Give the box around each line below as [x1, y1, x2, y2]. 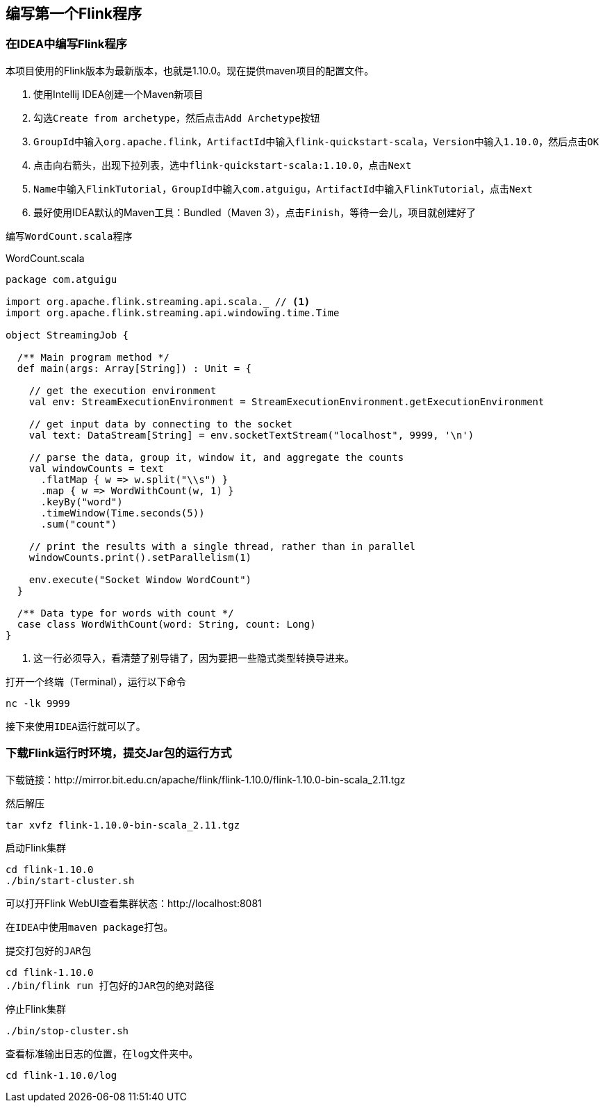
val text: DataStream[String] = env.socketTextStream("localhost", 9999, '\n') [28, 429, 474, 441]
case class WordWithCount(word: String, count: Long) [17, 618, 316, 630]
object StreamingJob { [6, 329, 129, 341]
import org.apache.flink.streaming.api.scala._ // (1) [6, 295, 310, 307]
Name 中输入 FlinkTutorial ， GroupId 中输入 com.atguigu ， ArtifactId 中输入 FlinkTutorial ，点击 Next [33, 182, 533, 195]
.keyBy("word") [40, 496, 123, 507]
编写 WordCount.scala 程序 [6, 229, 133, 242]
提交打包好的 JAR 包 [6, 944, 92, 956]
